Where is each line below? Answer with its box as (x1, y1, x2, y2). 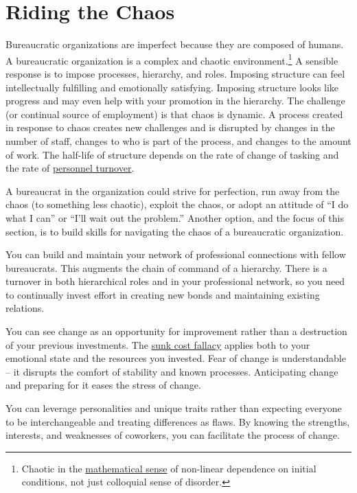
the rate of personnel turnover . (5, 161, 135, 175)
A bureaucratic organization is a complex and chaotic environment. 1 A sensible (5, 51, 338, 67)
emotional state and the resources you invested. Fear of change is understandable (5, 351, 346, 365)
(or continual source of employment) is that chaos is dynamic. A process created (5, 106, 343, 121)
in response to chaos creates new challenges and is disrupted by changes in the (5, 120, 335, 135)
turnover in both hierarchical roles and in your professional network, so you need (5, 274, 345, 288)
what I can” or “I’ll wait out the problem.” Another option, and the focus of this (5, 210, 345, 225)
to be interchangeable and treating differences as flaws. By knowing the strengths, (5, 414, 350, 428)
